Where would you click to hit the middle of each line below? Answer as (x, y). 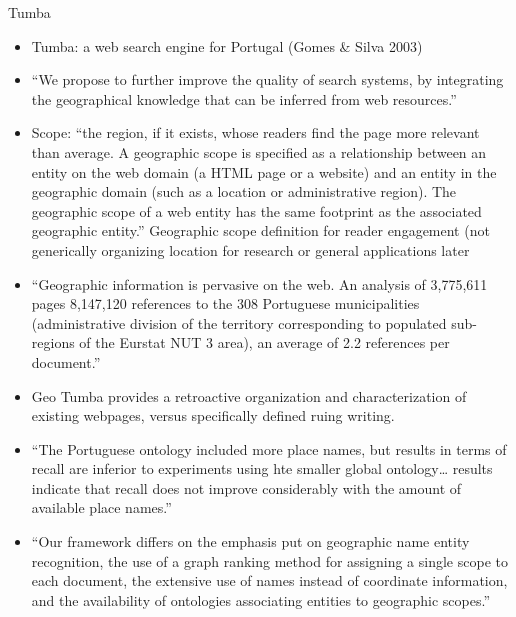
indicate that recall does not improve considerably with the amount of (246, 487)
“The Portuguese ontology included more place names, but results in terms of (269, 448)
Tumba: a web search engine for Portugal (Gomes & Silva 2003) (227, 45)
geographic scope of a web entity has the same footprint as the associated (256, 210)
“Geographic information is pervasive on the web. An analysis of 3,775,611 (259, 283)
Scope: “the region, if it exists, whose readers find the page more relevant (255, 132)
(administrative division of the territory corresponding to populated (239, 322)
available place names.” (101, 507)
